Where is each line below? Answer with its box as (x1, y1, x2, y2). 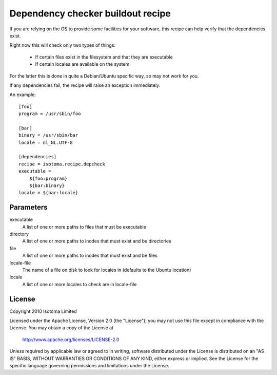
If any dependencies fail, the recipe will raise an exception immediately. (9, 82, 161, 88)
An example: (9, 91, 36, 98)
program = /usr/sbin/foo (18, 111, 81, 117)
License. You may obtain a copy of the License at (9, 325, 114, 331)
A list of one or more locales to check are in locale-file (22, 281, 137, 287)
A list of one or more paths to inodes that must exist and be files (22, 252, 157, 259)
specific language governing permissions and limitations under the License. (9, 363, 169, 369)
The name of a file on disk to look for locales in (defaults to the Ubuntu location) (22, 267, 191, 273)
